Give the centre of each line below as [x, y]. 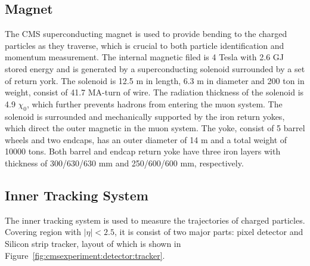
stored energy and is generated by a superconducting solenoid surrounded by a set [155, 68]
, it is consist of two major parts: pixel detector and [209, 232]
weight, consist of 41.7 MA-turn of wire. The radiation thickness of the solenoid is [154, 92]
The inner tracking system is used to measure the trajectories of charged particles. [155, 220]
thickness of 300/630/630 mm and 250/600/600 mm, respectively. [124, 163]
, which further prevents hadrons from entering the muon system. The [155, 103]
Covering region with [43, 232]
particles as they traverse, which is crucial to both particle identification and [145, 45]
